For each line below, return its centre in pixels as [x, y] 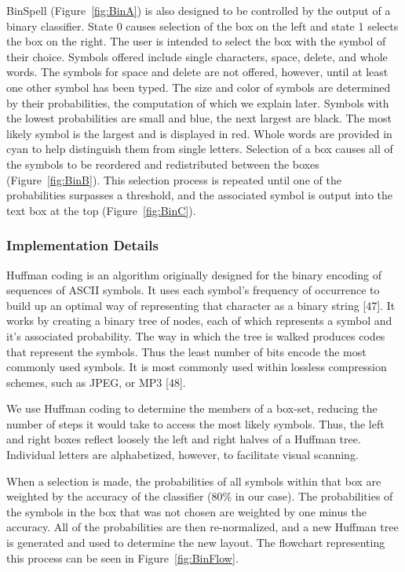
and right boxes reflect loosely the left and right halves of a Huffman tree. [184, 439]
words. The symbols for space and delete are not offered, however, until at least [197, 72]
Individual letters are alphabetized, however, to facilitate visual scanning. [182, 455]
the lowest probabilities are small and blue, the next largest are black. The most [199, 118]
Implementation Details [82, 245]
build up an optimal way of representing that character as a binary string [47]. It [201, 305]
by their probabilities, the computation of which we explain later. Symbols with [198, 102]
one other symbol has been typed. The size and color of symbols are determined [199, 87]
